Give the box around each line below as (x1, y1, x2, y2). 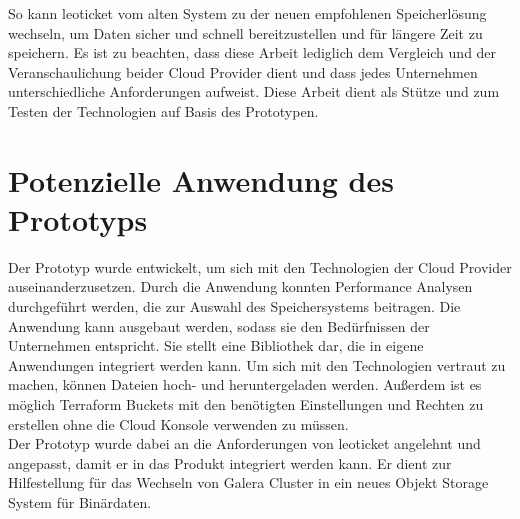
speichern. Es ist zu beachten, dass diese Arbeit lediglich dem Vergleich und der (8, 42, 497, 63)
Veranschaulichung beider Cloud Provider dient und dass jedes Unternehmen (8, 61, 478, 82)
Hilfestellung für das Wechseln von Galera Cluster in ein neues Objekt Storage (8, 472, 489, 493)
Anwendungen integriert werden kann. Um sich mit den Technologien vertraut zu (8, 354, 506, 375)
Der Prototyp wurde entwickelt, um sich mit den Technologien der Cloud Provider (8, 256, 512, 277)
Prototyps (8, 198, 148, 239)
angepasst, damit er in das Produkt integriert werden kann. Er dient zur (8, 452, 452, 473)
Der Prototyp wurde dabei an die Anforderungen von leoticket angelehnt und (8, 433, 481, 454)
